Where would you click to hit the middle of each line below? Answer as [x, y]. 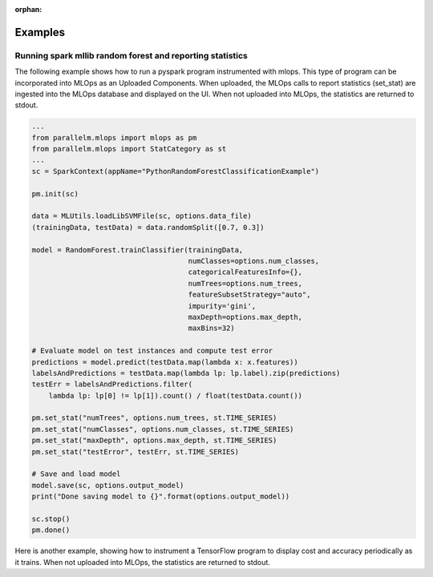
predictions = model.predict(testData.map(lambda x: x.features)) [165, 362]
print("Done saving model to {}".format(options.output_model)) [161, 496]
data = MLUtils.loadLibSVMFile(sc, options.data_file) [142, 216]
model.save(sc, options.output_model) [108, 485]
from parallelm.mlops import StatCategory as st [129, 149]
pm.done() [51, 530]
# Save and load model [76, 474]
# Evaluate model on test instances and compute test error [152, 351]
